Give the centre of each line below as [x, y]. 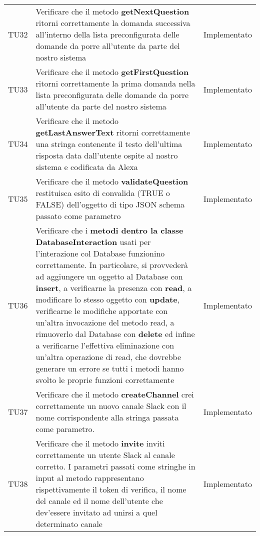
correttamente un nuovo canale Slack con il [111, 406]
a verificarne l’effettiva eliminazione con [105, 345]
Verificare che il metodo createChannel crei [115, 394]
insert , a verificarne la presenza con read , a [113, 288]
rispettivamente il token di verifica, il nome [111, 489]
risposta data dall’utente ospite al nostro [107, 155]
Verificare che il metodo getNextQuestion [112, 11]
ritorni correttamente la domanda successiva [113, 23]
